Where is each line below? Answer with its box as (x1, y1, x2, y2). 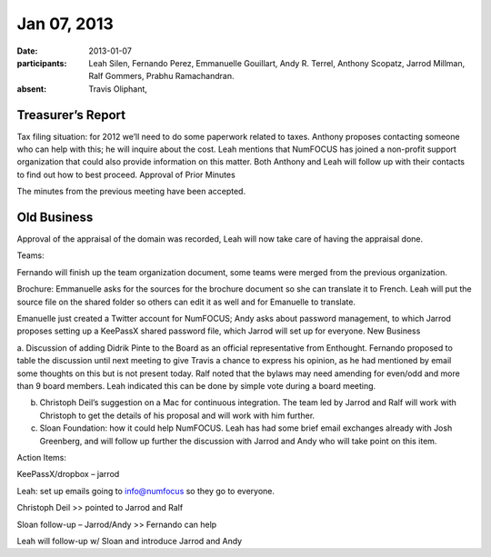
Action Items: (16, 452, 67, 463)
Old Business (16, 210, 94, 224)
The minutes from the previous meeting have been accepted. (16, 186, 245, 197)
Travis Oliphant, (88, 83, 147, 94)
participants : (16, 57, 67, 68)
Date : (16, 45, 38, 56)
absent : (16, 83, 47, 94)
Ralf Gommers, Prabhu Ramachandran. (88, 71, 235, 82)
